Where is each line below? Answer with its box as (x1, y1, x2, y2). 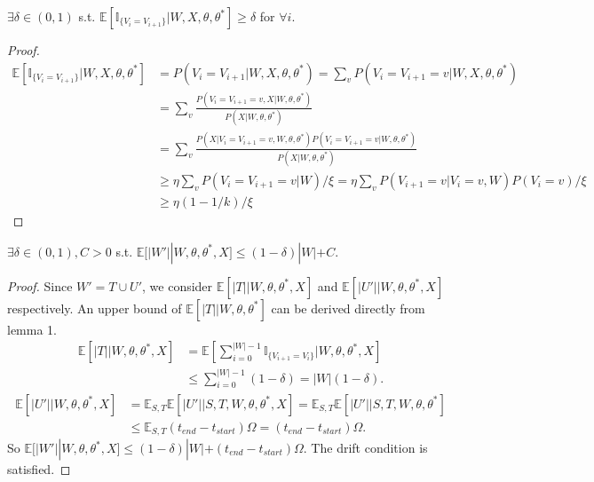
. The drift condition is (303, 439, 428, 456)
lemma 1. (7, 320, 57, 338)
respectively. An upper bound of (7, 298, 182, 317)
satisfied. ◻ (7, 460, 71, 478)
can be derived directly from (271, 298, 425, 317)
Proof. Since (7, 276, 73, 295)
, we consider (142, 276, 213, 295)
